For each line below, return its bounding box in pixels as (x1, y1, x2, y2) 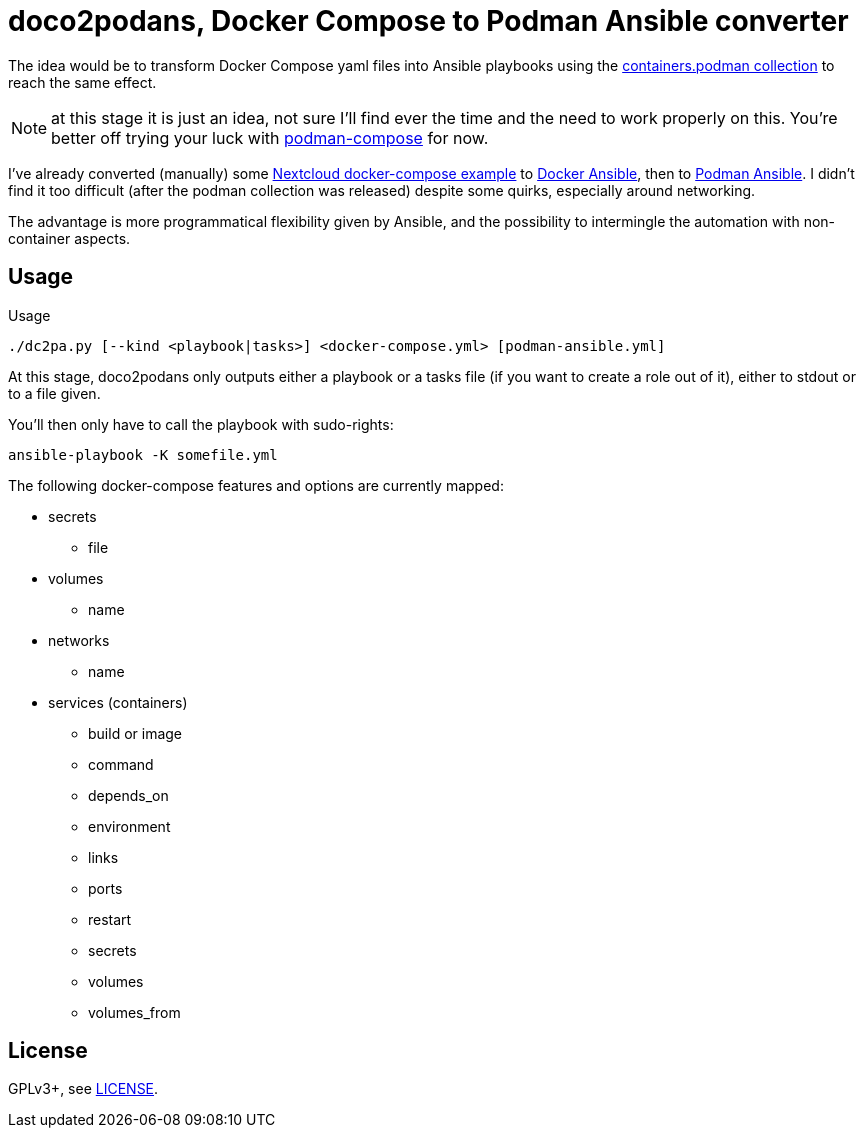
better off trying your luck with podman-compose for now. (51, 127, 489, 148)
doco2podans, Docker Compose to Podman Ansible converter (8, 4, 849, 38)
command (88, 755, 154, 773)
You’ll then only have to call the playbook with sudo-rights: (8, 415, 394, 433)
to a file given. (8, 384, 101, 402)
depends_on (88, 786, 169, 804)
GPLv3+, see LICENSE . (8, 1080, 159, 1098)
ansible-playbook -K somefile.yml (8, 446, 278, 463)
